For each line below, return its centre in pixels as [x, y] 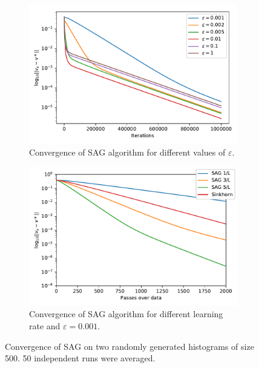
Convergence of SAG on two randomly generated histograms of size [129, 346]
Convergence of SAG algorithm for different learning [126, 314]
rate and [45, 326]
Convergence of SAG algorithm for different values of [127, 152]
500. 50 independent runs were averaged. [80, 358]
